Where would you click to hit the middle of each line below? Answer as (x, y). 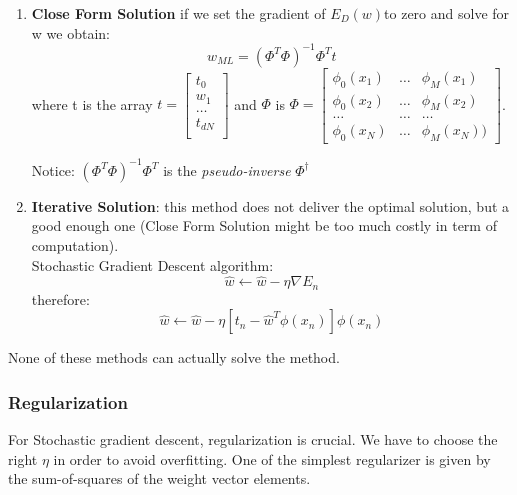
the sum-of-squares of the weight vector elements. (159, 478)
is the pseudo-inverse (227, 169)
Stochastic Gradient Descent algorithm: (152, 264)
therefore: (60, 298)
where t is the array (92, 103)
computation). (75, 244)
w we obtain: (70, 32)
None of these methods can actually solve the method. (174, 357)
